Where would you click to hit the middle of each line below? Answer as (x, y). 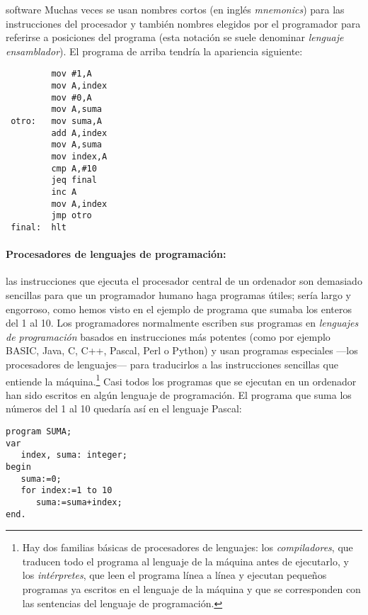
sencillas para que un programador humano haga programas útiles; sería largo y (178, 294)
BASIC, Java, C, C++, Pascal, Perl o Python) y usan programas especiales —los (182, 350)
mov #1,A (71, 74)
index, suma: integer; (74, 455)
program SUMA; (39, 431)
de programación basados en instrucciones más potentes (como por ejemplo (168, 336)
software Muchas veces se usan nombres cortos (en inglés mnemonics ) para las (175, 9)
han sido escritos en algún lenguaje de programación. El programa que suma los (179, 394)
